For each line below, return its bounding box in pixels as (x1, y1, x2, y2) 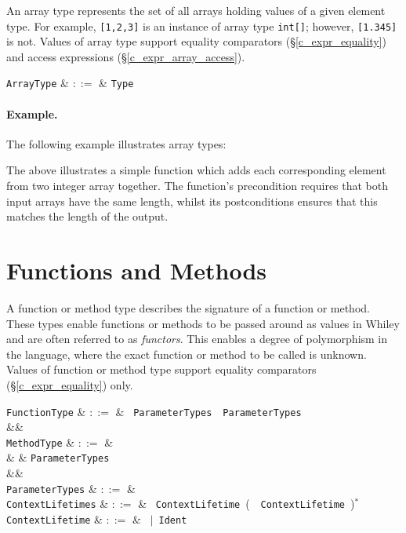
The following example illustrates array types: (6, 135, 227, 152)
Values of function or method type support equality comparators (6, 361, 317, 378)
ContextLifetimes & (6, 495, 109, 512)
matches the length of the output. (6, 208, 169, 225)
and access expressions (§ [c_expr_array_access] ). (6, 48, 245, 64)
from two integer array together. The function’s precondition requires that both (6, 177, 389, 194)
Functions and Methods (6, 254, 267, 287)
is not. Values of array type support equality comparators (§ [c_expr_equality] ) (6, 33, 386, 49)
